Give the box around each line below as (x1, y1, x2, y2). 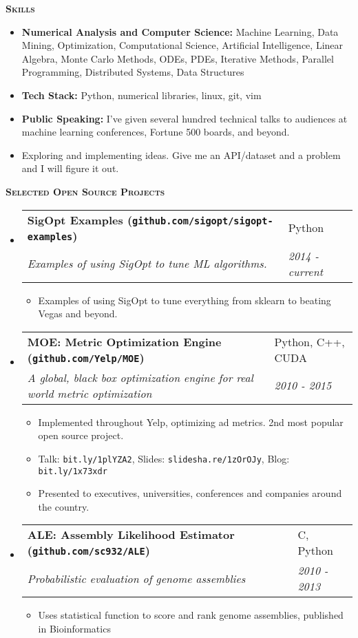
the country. (38, 499, 89, 513)
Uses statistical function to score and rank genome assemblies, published (38, 608, 344, 622)
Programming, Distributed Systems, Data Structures (21, 65, 244, 79)
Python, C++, (274, 333, 345, 350)
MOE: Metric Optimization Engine (27, 333, 222, 350)
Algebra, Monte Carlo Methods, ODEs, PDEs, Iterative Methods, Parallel (21, 51, 334, 65)
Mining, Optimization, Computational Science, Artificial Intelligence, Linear (21, 38, 344, 52)
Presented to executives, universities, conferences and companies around (38, 486, 342, 500)
